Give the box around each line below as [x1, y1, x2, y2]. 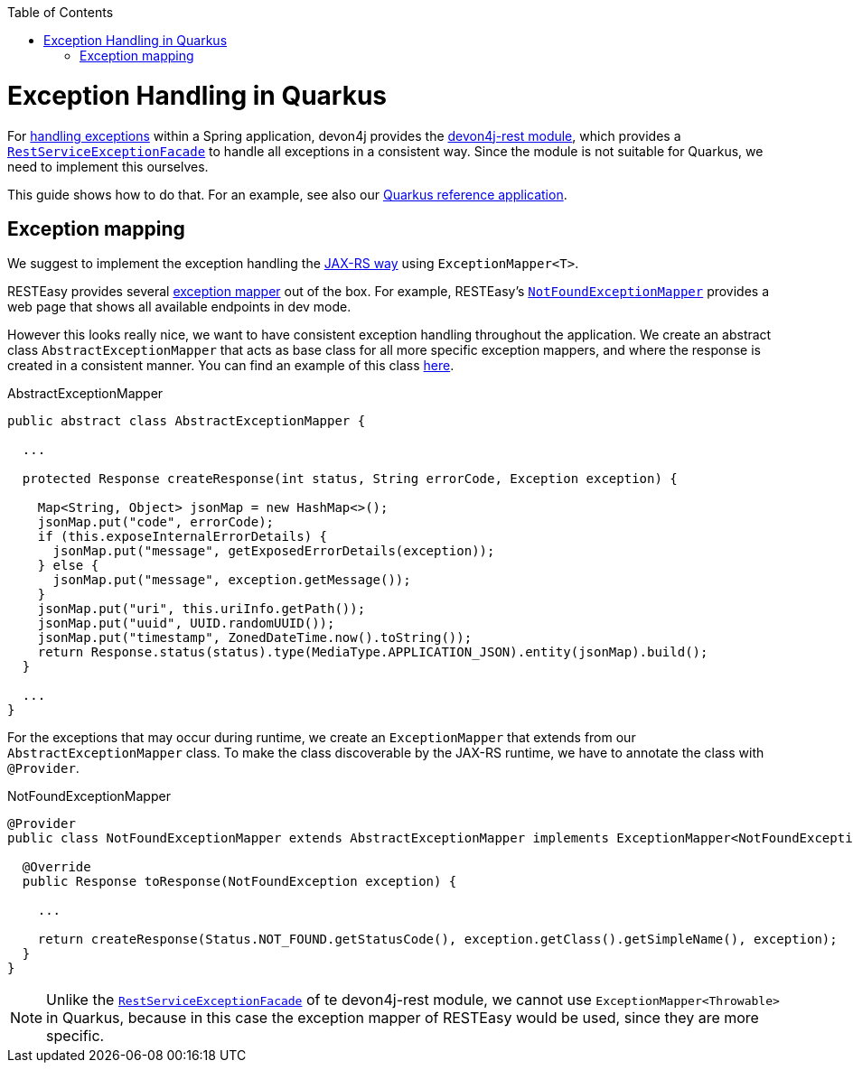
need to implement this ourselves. [7, 158, 209, 174]
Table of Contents [7, 5, 114, 20]
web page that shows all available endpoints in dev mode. [7, 299, 352, 315]
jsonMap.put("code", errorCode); [37, 515, 275, 530]
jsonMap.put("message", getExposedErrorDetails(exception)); [52, 544, 495, 559]
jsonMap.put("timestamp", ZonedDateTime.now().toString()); [37, 630, 473, 646]
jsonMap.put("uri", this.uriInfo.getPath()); [37, 601, 366, 617]
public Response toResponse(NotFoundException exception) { [22, 874, 457, 889]
